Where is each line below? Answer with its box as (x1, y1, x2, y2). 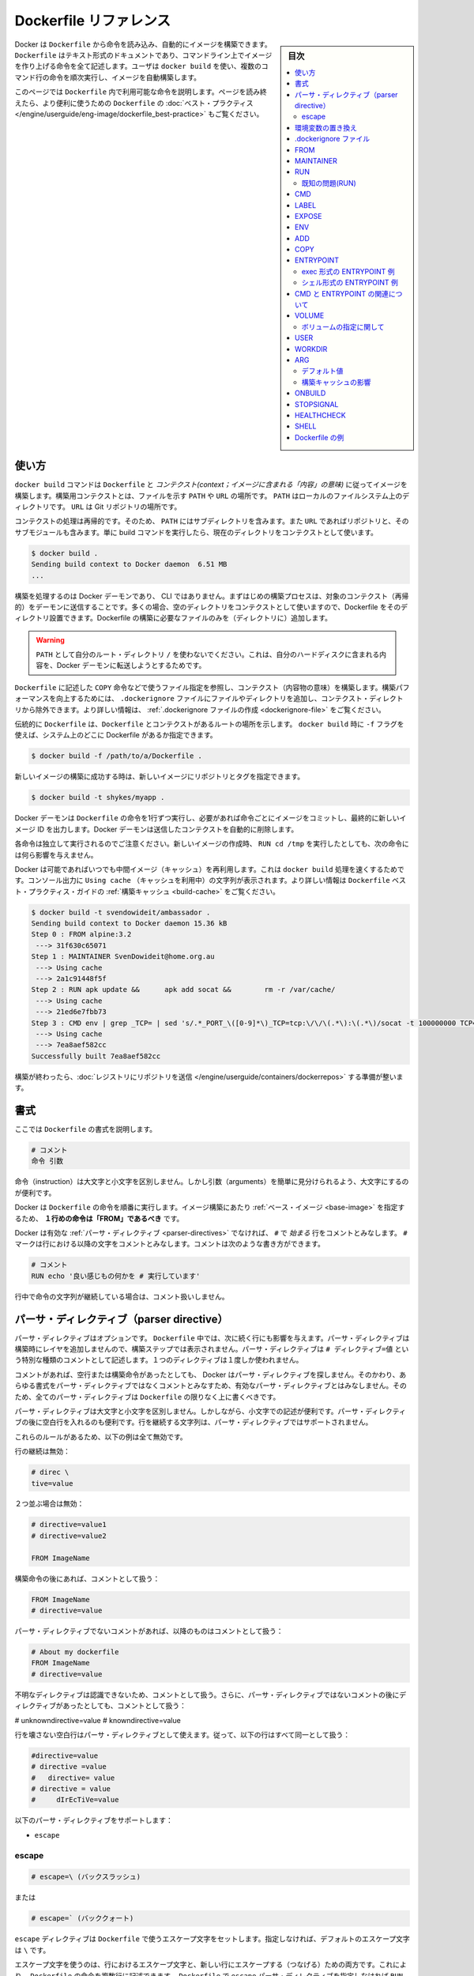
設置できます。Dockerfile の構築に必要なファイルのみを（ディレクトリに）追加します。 (48, 613, 332, 623)
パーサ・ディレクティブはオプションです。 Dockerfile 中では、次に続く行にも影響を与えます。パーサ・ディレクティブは (14, 1333, 410, 1343)
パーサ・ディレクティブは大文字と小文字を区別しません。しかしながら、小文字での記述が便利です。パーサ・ (14, 1406, 366, 1416)
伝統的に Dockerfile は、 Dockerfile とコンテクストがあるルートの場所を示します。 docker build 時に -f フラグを (14, 719, 404, 729)
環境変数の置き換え (295, 123, 357, 132)
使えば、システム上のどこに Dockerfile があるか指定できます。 (14, 730, 217, 740)
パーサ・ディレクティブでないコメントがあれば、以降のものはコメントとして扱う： (14, 1626, 284, 1635)
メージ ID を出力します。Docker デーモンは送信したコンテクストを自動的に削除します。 (14, 824, 299, 834)
